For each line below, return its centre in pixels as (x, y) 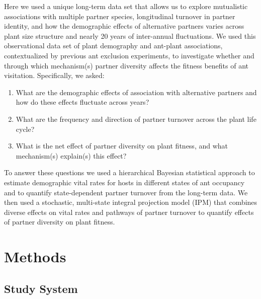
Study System (41, 288)
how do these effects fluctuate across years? (82, 102)
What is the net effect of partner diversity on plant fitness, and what (122, 146)
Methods (35, 256)
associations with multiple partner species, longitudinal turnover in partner (120, 16)
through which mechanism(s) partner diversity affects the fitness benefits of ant (126, 65)
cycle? (25, 129)
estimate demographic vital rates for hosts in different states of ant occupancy (124, 182)
